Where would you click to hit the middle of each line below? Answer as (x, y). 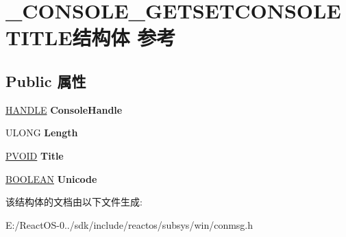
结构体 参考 (124, 37)
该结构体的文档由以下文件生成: (74, 202)
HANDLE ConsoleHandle (64, 109)
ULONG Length (42, 133)
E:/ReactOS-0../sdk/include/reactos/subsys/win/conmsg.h (129, 224)
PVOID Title (35, 155)
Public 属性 (46, 80)
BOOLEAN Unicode (51, 178)
